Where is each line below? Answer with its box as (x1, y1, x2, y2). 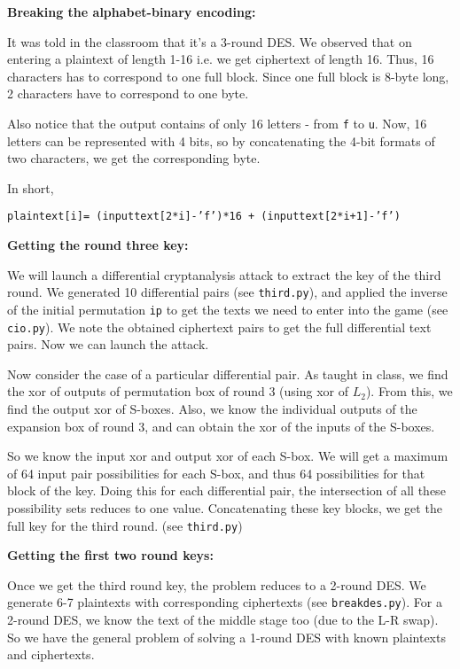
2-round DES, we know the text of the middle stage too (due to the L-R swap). (7, 611, 439, 629)
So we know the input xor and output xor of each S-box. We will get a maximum (7, 447, 448, 465)
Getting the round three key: (7, 236, 189, 254)
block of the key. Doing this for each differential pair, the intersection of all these (7, 481, 446, 500)
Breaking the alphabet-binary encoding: (7, 3, 256, 20)
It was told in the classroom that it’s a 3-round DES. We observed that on (7, 32, 412, 51)
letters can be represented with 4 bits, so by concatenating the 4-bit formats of (7, 131, 435, 150)
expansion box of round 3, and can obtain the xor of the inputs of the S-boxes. (7, 416, 435, 435)
